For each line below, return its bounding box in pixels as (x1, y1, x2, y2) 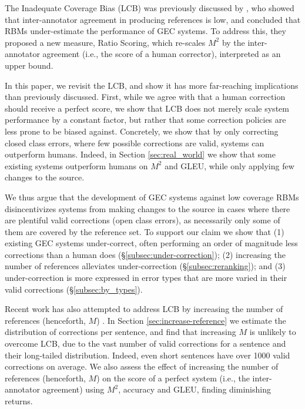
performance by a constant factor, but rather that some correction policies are (5, 113, 286, 126)
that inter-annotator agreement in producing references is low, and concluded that (5, 13, 301, 25)
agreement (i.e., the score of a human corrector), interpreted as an (42, 48, 281, 60)
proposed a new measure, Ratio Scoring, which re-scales (5, 36, 206, 48)
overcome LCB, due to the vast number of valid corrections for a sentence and (5, 337, 286, 350)
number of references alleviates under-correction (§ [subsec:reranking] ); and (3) (5, 260, 286, 272)
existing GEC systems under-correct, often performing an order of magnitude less (5, 237, 298, 249)
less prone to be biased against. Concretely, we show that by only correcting (5, 125, 279, 137)
